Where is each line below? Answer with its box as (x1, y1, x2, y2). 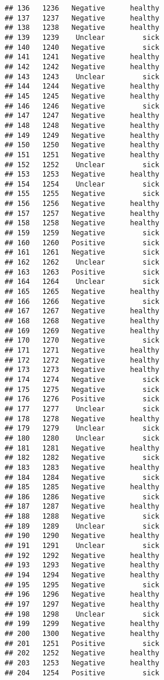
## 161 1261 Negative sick (5, 248, 159, 257)
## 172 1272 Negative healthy (5, 356, 159, 364)
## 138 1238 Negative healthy (5, 23, 159, 32)
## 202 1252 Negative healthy (5, 649, 159, 658)
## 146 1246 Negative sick (5, 102, 159, 110)
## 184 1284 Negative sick (5, 473, 159, 482)
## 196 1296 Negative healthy (5, 590, 159, 599)
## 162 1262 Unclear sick (5, 258, 159, 267)
